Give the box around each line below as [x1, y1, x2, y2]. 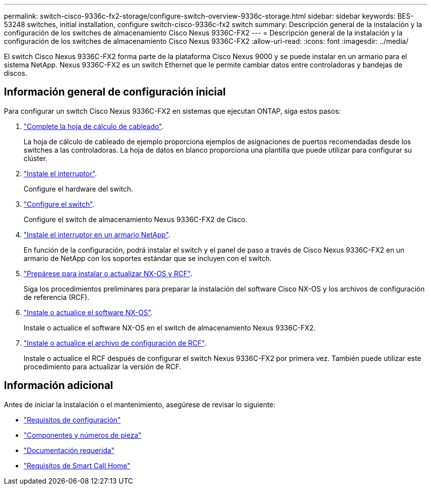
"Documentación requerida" [24, 446, 115, 455]
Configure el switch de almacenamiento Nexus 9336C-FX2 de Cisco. [24, 215, 247, 224]
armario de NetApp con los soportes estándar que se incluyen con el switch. [24, 254, 272, 262]
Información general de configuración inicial [4, 86, 226, 98]
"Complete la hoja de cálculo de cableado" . [24, 122, 164, 130]
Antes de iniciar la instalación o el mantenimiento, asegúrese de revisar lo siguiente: [4, 400, 276, 409]
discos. [4, 69, 28, 77]
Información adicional [4, 379, 113, 392]
